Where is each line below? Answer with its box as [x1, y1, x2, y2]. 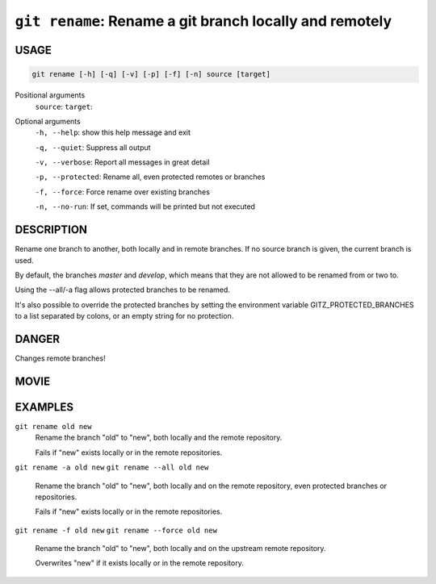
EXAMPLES [15, 400, 74, 414]
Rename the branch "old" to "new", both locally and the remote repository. [35, 432, 283, 443]
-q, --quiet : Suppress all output [35, 142, 151, 152]
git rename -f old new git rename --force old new [15, 525, 218, 535]
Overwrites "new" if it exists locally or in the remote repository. [35, 558, 244, 568]
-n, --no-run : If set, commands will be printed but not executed [35, 202, 256, 211]
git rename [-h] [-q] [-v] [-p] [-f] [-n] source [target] [31, 69, 270, 79]
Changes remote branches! [15, 353, 106, 363]
